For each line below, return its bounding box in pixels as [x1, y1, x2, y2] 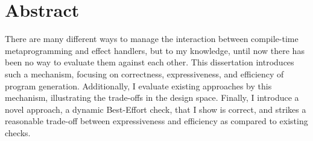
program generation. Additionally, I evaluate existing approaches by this [5, 79, 272, 92]
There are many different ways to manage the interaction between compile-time [5, 32, 299, 45]
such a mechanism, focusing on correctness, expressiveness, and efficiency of [5, 67, 284, 80]
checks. [5, 126, 31, 139]
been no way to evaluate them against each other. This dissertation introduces [5, 56, 294, 68]
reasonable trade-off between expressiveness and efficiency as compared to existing [5, 115, 308, 127]
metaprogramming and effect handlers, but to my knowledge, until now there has [5, 44, 305, 56]
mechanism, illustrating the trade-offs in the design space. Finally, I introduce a [5, 91, 299, 104]
